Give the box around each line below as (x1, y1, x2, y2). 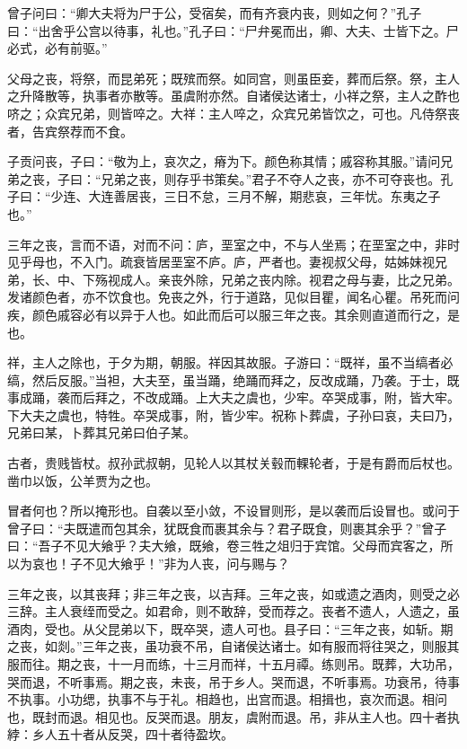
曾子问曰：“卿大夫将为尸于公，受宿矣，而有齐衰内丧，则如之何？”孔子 (7, 4, 422, 22)
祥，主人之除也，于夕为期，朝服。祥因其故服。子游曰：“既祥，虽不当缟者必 (7, 353, 454, 372)
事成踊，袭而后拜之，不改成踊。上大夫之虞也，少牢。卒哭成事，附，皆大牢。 (7, 388, 460, 407)
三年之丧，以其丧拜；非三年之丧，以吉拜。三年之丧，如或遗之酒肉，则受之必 (7, 584, 460, 603)
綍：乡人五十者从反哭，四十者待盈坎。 (7, 725, 233, 744)
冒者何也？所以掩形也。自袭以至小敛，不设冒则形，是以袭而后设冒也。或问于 (7, 501, 460, 520)
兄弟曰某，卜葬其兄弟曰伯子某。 (7, 423, 196, 442)
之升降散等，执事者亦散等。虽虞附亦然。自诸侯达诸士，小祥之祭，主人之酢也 (7, 86, 460, 105)
